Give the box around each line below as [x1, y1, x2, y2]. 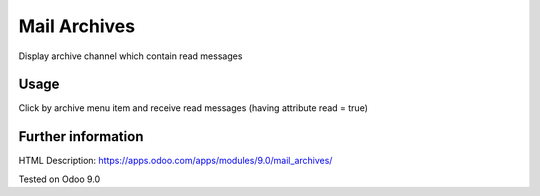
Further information [18, 128, 144, 145]
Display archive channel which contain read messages [18, 50, 243, 62]
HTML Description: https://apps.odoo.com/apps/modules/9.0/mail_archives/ [18, 155, 333, 167]
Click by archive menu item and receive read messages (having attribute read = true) [18, 102, 369, 114]
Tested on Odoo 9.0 [18, 173, 101, 185]
